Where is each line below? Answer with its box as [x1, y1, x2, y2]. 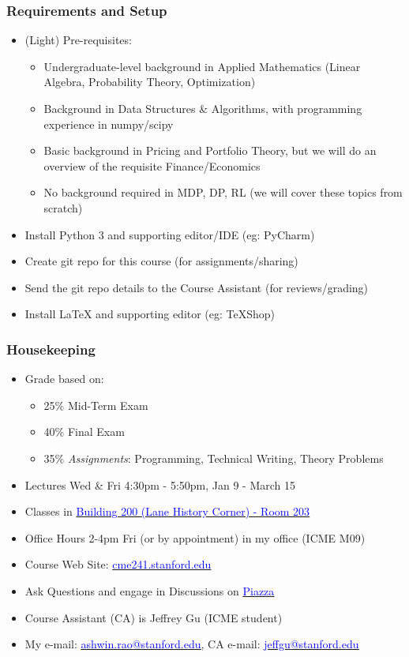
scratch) [43, 199, 83, 216]
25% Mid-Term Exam [43, 396, 148, 413]
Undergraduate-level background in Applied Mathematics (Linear [43, 58, 361, 74]
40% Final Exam [43, 423, 125, 440]
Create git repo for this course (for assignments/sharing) [24, 253, 298, 269]
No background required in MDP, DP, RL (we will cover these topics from [43, 184, 403, 201]
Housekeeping [6, 339, 96, 359]
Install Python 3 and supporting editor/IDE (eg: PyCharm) [24, 226, 315, 242]
